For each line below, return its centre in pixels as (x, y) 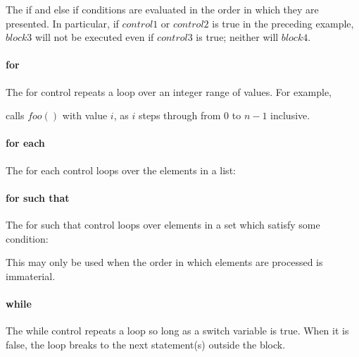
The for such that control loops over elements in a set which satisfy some (163, 224)
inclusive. (290, 115)
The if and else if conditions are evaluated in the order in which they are (162, 9)
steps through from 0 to (190, 115)
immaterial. (31, 276)
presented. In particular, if (62, 23)
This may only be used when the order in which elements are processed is (164, 262)
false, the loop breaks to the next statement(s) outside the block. (146, 344)
